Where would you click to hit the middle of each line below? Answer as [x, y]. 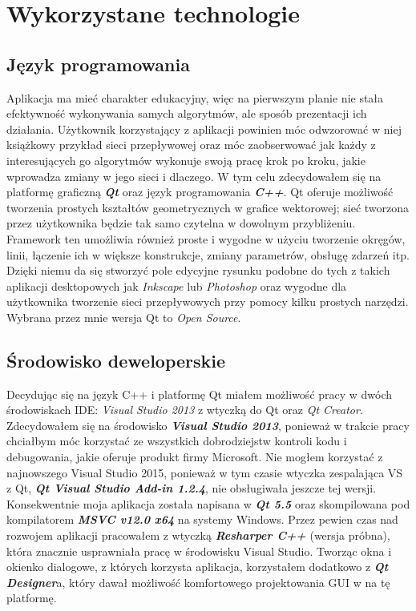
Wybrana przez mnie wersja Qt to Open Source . [124, 317]
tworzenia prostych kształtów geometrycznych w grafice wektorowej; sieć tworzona [208, 207]
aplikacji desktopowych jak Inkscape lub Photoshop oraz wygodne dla [177, 285]
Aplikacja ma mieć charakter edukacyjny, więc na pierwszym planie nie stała [195, 97]
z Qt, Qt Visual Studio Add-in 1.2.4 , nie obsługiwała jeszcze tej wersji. [192, 488]
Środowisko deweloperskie [116, 360]
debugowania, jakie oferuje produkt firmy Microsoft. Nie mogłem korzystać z [195, 457]
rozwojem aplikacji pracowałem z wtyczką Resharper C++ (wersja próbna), [198, 535]
